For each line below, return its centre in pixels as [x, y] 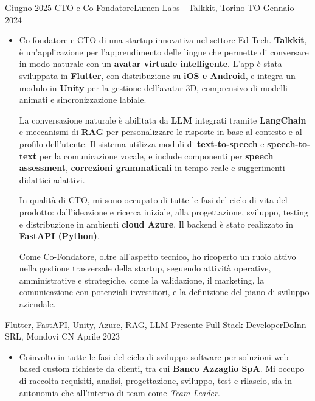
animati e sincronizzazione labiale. [83, 99]
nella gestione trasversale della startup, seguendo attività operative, [145, 268]
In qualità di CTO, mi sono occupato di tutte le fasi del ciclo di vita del [153, 200]
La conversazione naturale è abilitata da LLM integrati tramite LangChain [163, 120]
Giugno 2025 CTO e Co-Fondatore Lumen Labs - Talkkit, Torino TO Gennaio [150, 7]
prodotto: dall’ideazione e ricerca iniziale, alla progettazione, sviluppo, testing [164, 211]
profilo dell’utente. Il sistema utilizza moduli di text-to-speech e [142, 143]
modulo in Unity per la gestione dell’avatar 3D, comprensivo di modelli [153, 87]
